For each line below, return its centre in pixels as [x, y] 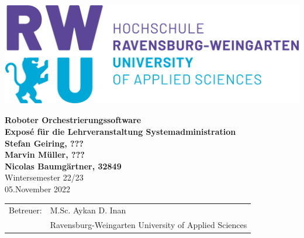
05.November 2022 [38, 188]
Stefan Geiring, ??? [44, 143]
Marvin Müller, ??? [45, 154]
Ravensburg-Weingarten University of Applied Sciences [148, 225]
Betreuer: [25, 210]
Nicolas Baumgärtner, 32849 [63, 166]
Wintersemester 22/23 [44, 177]
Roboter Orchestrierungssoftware [73, 120]
